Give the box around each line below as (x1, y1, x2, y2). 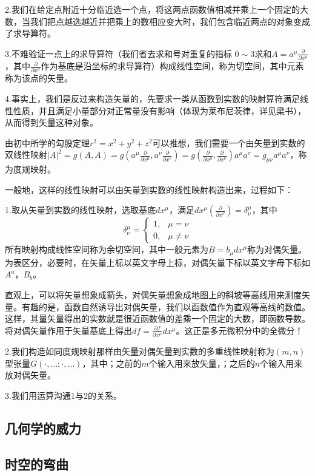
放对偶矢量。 (5, 369, 56, 381)
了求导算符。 (5, 27, 56, 39)
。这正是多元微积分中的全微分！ (176, 324, 303, 336)
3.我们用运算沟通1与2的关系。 (5, 389, 122, 401)
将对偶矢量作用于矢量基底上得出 (5, 324, 132, 336)
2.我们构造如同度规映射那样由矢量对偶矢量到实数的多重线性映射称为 (5, 345, 274, 358)
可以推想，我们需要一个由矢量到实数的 (152, 136, 305, 149)
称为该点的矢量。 (5, 72, 73, 84)
